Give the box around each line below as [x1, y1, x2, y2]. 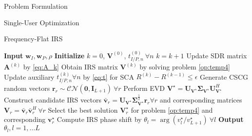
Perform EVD [123, 83, 165, 93]
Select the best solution [48, 104, 118, 115]
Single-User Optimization [4, 17, 79, 27]
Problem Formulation [4, 1, 68, 11]
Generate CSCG [199, 71, 248, 82]
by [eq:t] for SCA [83, 71, 134, 82]
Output [218, 114, 244, 124]
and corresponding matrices [159, 94, 242, 104]
